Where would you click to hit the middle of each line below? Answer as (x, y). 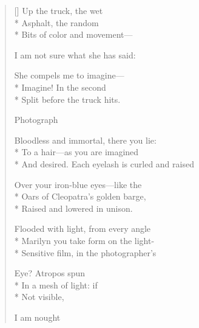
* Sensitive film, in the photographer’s (85, 252)
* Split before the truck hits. (67, 99)
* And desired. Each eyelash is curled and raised (104, 163)
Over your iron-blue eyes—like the (78, 184)
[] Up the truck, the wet (59, 10)
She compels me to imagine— (69, 75)
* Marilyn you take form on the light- (84, 240)
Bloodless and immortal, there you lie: (85, 140)
